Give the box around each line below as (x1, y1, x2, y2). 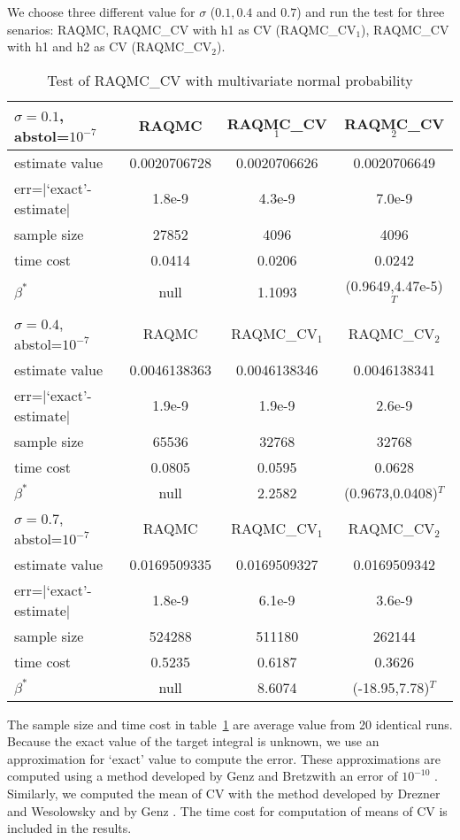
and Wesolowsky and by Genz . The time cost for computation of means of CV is (7, 801, 448, 820)
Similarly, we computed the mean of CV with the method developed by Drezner (7, 783, 441, 802)
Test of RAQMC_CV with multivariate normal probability (47, 69, 413, 90)
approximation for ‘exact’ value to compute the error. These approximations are (7, 749, 441, 767)
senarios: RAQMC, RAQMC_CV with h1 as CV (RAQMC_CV (7, 19, 356, 38)
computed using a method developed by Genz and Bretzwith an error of (7, 767, 398, 785)
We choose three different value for (7, 3, 195, 20)
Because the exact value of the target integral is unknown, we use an (7, 732, 379, 751)
